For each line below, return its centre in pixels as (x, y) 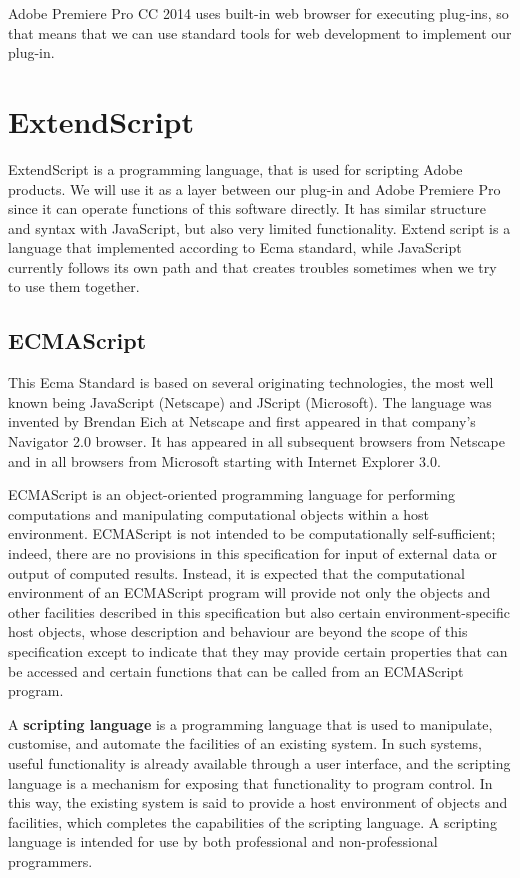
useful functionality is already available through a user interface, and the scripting (259, 762)
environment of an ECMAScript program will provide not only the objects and (249, 592)
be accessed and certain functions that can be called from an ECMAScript (236, 670)
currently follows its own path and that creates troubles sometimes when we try (252, 266)
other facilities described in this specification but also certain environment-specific (259, 611)
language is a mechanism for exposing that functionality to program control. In (250, 782)
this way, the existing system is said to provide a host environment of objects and (258, 802)
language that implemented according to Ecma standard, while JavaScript (235, 247)
